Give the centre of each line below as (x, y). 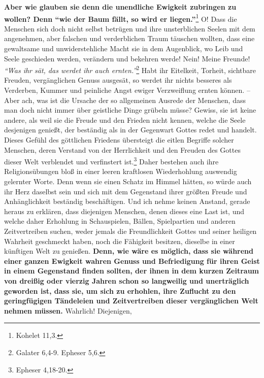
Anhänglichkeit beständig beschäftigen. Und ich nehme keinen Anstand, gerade (127, 201)
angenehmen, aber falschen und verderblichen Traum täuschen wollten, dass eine (129, 38)
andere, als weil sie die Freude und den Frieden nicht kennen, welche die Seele (125, 119)
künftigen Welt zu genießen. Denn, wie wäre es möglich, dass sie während (129, 251)
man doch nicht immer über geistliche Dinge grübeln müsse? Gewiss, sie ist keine (130, 110)
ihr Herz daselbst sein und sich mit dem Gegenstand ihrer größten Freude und (126, 191)
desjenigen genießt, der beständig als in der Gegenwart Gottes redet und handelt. (130, 130)
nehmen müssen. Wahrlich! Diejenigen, (68, 310)
